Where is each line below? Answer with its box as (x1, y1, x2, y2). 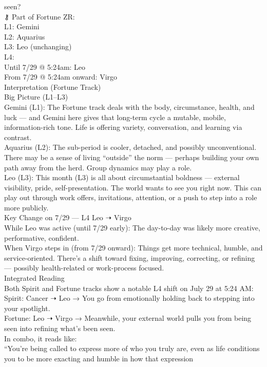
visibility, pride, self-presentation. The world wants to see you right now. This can (4, 182, 262, 192)
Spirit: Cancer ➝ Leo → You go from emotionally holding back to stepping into (4, 293, 255, 303)
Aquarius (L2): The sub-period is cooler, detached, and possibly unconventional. (4, 142, 257, 152)
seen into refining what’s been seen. (4, 323, 116, 333)
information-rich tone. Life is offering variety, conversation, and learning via (4, 122, 242, 132)
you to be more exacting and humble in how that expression (4, 353, 194, 363)
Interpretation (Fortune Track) (4, 81, 101, 92)
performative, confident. (4, 232, 79, 243)
